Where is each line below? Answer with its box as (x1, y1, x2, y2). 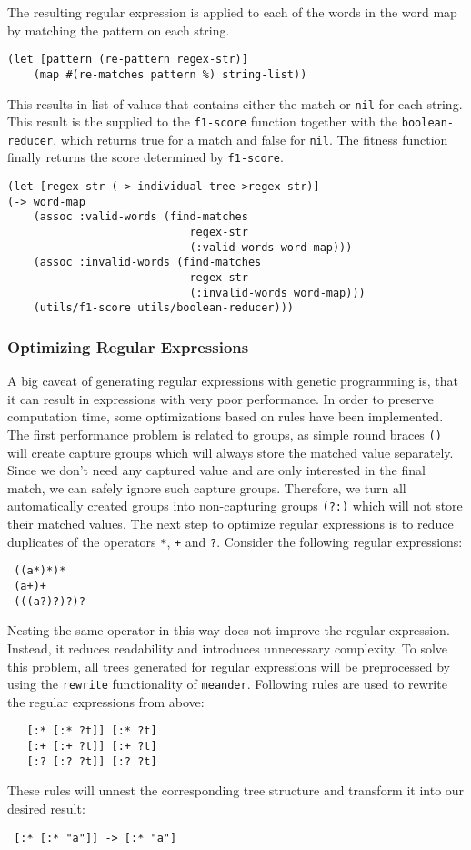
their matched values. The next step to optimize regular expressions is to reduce (7, 514, 454, 533)
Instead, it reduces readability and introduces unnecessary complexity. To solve (7, 638, 448, 657)
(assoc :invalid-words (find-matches (33, 256, 262, 269)
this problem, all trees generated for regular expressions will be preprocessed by (7, 656, 450, 675)
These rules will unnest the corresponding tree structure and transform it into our (7, 781, 465, 800)
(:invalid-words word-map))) (189, 286, 366, 299)
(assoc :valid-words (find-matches (33, 210, 248, 224)
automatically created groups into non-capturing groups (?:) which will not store (7, 496, 463, 515)
